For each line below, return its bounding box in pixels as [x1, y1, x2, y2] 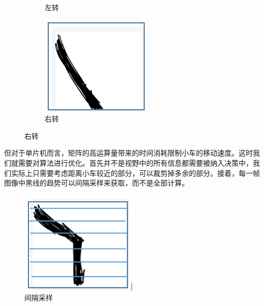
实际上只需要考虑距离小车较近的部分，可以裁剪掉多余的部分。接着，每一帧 [11, 167, 260, 178]
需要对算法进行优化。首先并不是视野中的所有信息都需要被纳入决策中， [18, 157, 253, 168]
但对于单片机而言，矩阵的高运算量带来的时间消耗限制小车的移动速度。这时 [4, 147, 253, 158]
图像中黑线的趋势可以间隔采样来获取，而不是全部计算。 [4, 177, 189, 188]
